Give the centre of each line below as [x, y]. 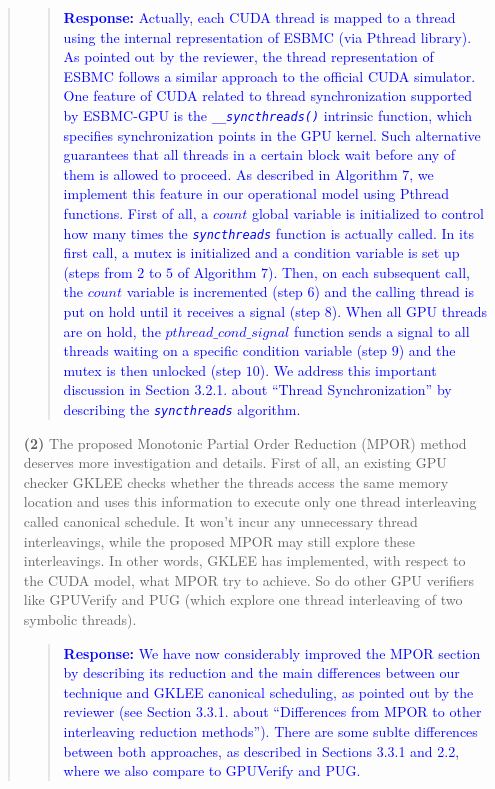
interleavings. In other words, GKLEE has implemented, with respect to [244, 560]
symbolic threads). [80, 619]
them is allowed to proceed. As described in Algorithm [230, 173]
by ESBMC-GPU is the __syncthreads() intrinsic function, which [268, 114]
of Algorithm [217, 271]
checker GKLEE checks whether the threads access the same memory [236, 481]
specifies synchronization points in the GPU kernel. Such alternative [272, 134]
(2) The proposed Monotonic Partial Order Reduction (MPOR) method [245, 442]
